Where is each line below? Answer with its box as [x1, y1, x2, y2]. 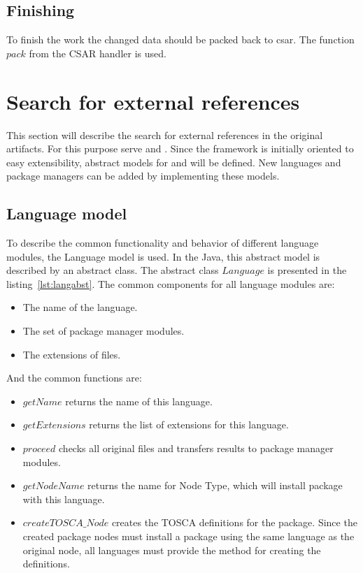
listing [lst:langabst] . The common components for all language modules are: [6, 276, 335, 291]
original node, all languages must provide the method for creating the [22, 542, 321, 557]
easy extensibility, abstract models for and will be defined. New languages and [6, 154, 341, 169]
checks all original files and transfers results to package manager [59, 441, 334, 456]
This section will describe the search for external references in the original [6, 127, 323, 142]
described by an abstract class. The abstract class [6, 263, 219, 277]
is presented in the [267, 263, 347, 277]
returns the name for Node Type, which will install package [87, 478, 343, 493]
